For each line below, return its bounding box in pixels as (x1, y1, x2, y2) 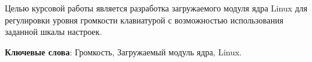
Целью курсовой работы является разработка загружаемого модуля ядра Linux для (5, 2, 308, 14)
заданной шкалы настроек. (5, 25, 102, 38)
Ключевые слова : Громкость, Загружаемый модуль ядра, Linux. (5, 45, 242, 58)
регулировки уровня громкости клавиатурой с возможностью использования (5, 13, 284, 26)
